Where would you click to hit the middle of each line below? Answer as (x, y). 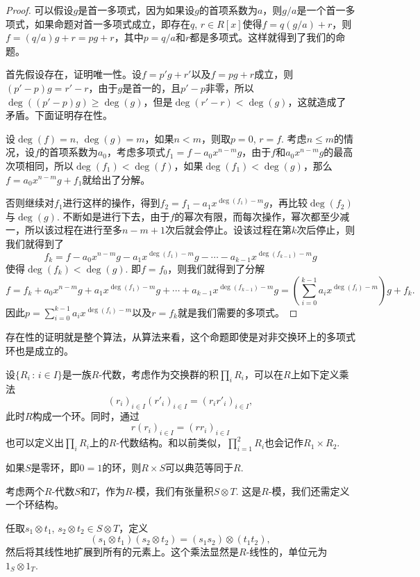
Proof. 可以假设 (40, 10)
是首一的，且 (152, 87)
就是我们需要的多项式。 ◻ (237, 312)
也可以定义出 (35, 442)
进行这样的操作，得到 (111, 203)
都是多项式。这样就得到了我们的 (263, 37)
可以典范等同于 (200, 467)
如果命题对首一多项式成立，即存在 (112, 23)
